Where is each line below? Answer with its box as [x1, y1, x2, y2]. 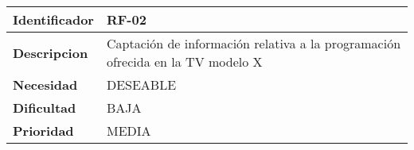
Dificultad [13, 98, 76, 117]
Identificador [13, 10, 94, 29]
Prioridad [13, 121, 74, 140]
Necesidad [13, 75, 78, 94]
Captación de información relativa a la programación [106, 34, 401, 52]
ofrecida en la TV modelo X [106, 52, 263, 71]
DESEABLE [106, 75, 177, 94]
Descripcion [13, 43, 88, 62]
